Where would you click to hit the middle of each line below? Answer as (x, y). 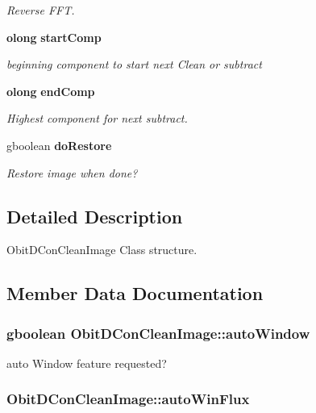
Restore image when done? (72, 172)
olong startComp (54, 37)
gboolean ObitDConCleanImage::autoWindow (158, 333)
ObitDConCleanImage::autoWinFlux (128, 399)
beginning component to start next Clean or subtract (134, 64)
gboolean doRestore (59, 145)
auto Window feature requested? (87, 363)
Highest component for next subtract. (97, 118)
